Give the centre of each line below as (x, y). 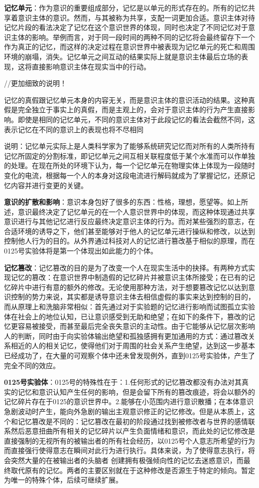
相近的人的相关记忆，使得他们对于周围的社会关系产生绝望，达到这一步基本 (133, 346)
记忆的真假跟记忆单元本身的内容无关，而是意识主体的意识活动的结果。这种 (126, 100)
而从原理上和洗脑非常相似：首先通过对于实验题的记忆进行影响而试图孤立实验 (129, 307)
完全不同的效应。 (32, 365)
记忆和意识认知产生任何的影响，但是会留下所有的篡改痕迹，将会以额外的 (136, 391)
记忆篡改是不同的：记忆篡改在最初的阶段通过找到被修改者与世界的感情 (133, 421)
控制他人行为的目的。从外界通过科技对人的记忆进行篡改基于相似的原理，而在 (129, 241)
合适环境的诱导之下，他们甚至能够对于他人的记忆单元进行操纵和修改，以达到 (129, 231)
